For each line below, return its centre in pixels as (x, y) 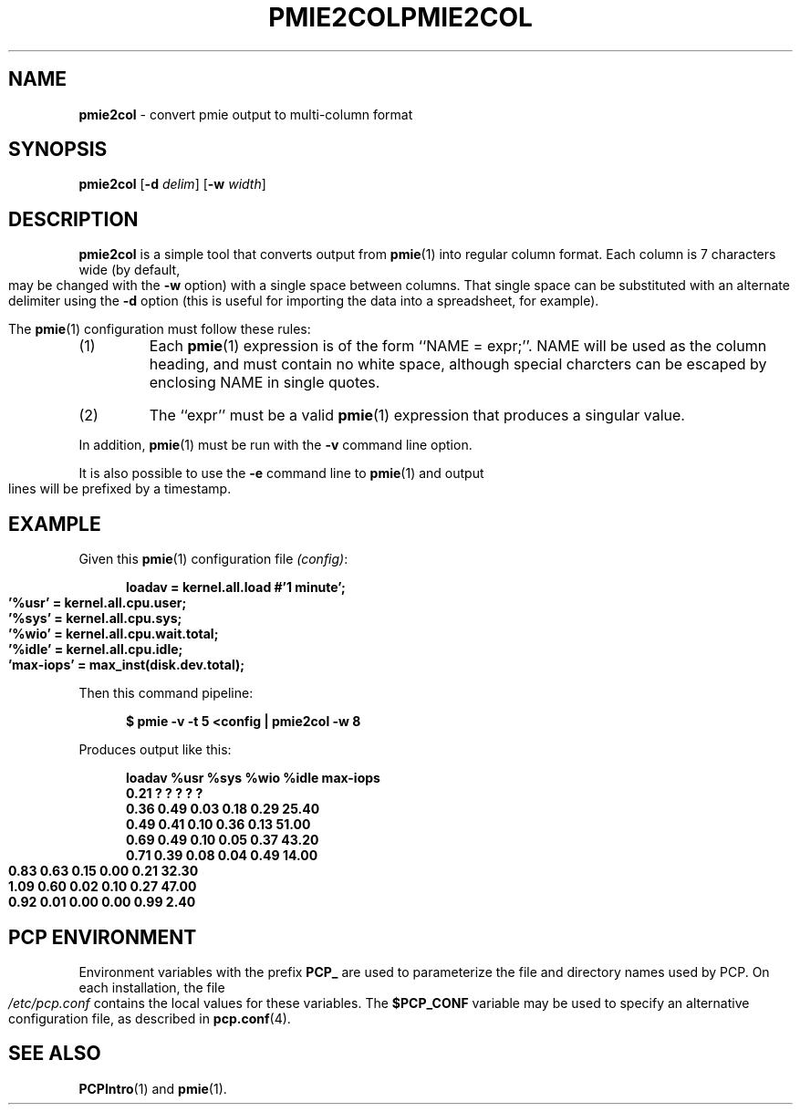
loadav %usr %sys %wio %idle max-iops (253, 778)
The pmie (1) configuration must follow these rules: (160, 329)
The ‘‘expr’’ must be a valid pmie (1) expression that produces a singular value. (417, 416)
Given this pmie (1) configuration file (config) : (213, 559)
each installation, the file (152, 987)
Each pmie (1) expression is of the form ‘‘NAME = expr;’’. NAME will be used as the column (458, 346)
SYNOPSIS (58, 150)
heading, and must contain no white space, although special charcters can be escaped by (458, 364)
